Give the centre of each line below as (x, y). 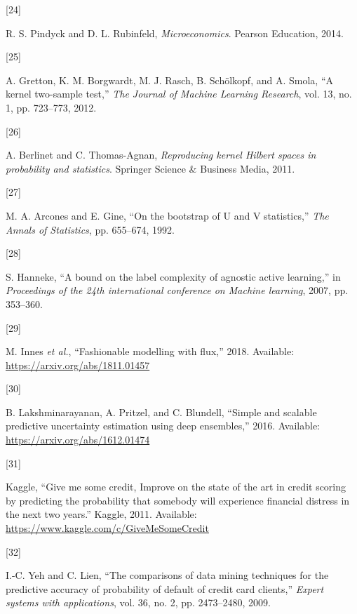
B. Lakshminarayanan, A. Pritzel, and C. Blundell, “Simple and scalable (161, 412)
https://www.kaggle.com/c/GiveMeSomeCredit (107, 528)
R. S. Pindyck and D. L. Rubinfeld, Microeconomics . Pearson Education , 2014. (175, 33)
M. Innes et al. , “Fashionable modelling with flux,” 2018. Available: (150, 351)
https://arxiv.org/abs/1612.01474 (78, 440)
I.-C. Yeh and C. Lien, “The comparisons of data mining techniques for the (167, 575)
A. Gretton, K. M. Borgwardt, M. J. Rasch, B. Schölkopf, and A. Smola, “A (169, 80)
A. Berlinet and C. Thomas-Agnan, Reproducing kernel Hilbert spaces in (161, 155)
